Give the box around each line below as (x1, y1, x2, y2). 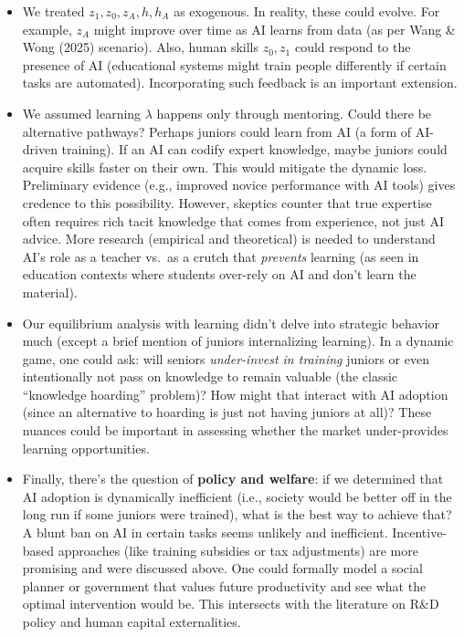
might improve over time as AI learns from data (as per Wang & (93, 19, 456, 38)
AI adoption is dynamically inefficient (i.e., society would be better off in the (22, 486, 452, 506)
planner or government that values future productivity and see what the (22, 576, 427, 595)
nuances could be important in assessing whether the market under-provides (22, 421, 448, 440)
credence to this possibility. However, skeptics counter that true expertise (22, 193, 432, 212)
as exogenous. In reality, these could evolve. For (174, 2, 440, 20)
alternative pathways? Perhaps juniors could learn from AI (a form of (22, 121, 412, 141)
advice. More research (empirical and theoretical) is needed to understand (22, 229, 436, 248)
